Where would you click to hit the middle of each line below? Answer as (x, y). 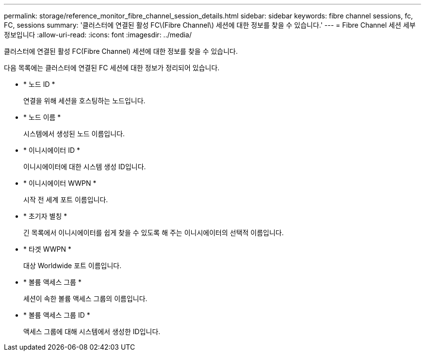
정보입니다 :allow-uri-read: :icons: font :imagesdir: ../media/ (98, 35)
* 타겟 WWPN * (48, 249)
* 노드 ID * (39, 84)
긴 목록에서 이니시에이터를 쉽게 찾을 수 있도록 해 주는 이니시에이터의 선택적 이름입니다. (154, 233)
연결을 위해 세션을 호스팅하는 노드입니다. (84, 101)
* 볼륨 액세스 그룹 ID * (57, 315)
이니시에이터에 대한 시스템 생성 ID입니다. (85, 167)
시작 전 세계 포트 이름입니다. (66, 200)
